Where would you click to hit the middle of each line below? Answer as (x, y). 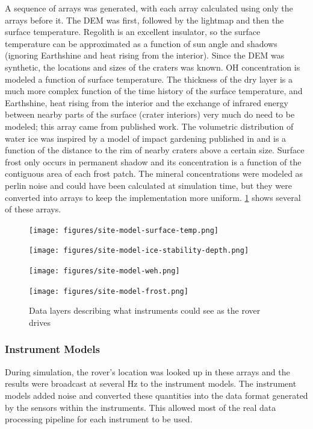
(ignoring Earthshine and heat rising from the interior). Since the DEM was (145, 55)
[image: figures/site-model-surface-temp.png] (124, 230)
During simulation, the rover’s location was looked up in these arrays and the (147, 371)
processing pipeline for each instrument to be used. (99, 419)
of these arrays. (33, 209)
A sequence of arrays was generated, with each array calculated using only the (149, 8)
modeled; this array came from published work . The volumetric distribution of (149, 126)
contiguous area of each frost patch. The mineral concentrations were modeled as (154, 173)
